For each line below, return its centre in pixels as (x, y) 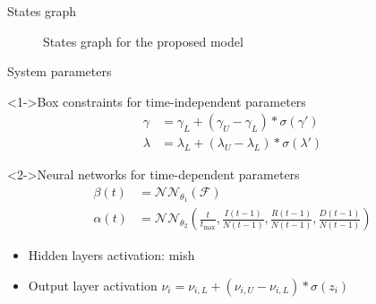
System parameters (60, 71)
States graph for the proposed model (143, 41)
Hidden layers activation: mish (111, 255)
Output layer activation (93, 285)
